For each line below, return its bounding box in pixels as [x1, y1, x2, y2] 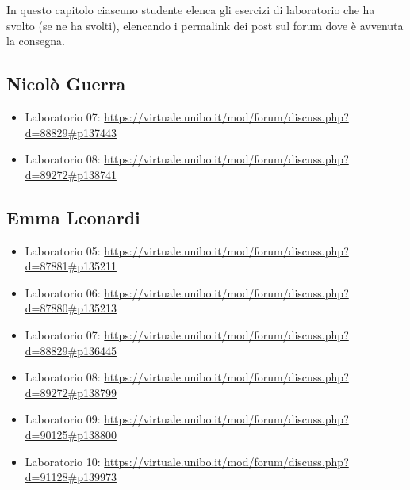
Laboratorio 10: [25, 453, 101, 469]
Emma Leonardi [6, 205, 140, 229]
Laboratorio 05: [25, 242, 101, 258]
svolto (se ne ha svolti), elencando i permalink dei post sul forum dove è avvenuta [6, 17, 404, 33]
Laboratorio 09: [25, 411, 101, 427]
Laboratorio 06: [25, 284, 101, 301]
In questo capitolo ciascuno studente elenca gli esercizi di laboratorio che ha [6, 2, 375, 17]
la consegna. [6, 33, 65, 49]
